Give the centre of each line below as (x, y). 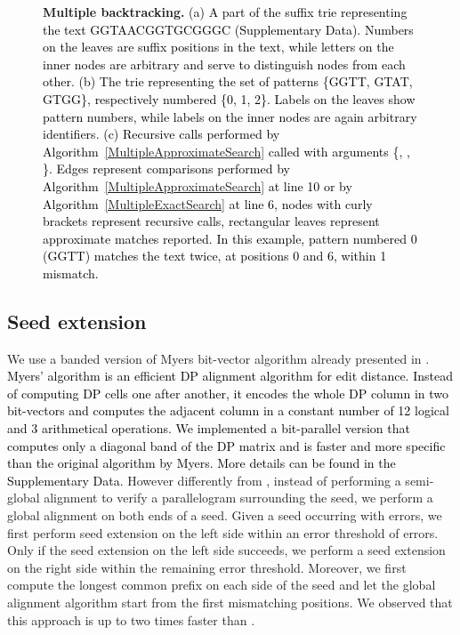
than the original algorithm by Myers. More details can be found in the (202, 463)
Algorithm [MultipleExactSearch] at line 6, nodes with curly (208, 203)
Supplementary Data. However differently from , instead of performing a (204, 480)
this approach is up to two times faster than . (131, 619)
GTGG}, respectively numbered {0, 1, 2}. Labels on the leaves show (229, 98)
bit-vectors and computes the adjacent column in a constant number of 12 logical (228, 410)
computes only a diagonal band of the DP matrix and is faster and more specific (226, 445)
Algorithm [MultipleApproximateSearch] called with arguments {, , (226, 151)
